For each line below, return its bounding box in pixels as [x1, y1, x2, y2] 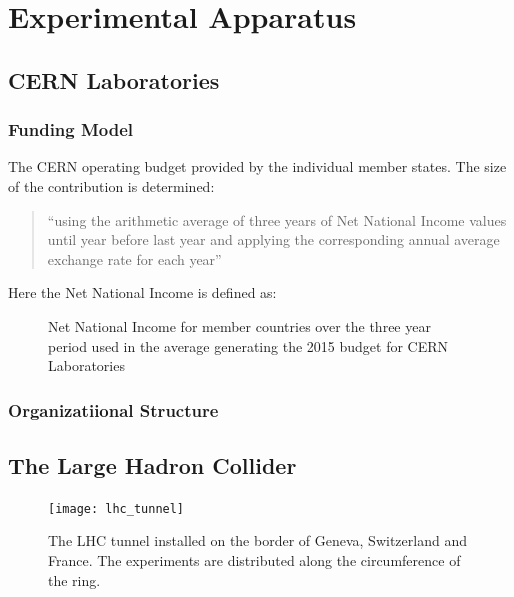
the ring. [48, 569, 101, 590]
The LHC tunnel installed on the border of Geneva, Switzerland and [48, 530, 467, 551]
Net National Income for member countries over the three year [48, 315, 431, 336]
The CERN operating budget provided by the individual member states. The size [8, 156, 507, 177]
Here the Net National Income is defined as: [8, 282, 277, 303]
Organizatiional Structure [8, 397, 219, 422]
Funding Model [8, 117, 134, 142]
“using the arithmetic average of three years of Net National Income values [47, 209, 507, 230]
